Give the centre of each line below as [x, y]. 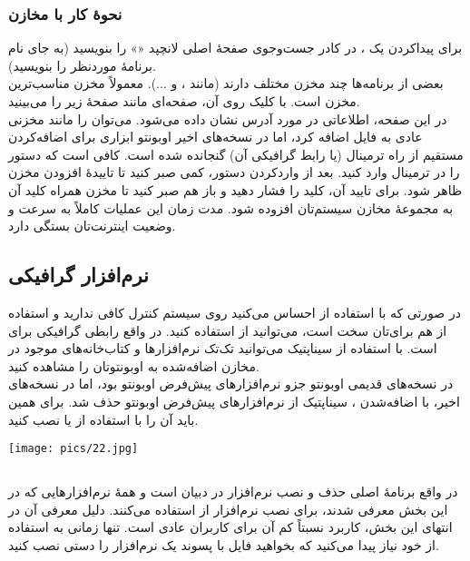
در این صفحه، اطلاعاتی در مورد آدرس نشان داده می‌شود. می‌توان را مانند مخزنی [228, 118]
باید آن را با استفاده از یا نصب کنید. [103, 419]
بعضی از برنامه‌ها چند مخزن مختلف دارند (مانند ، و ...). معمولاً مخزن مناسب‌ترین [226, 83]
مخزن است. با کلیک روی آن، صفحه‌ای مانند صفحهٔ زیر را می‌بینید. [184, 101]
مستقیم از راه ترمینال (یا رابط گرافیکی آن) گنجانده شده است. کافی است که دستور [236, 154]
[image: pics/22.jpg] [73, 449]
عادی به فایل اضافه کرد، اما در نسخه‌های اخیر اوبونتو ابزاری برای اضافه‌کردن [215, 137]
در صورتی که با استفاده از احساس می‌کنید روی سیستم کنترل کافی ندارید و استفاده [235, 312]
